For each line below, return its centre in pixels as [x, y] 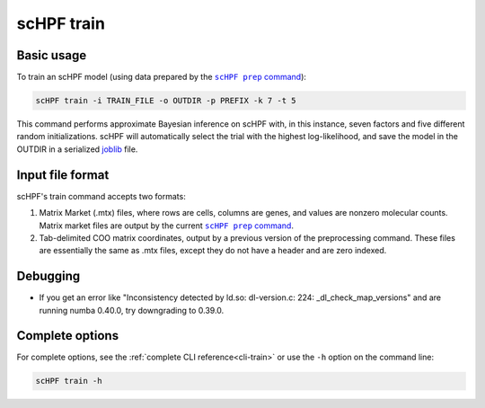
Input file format [63, 175]
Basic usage [52, 55]
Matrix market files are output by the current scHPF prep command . [166, 226]
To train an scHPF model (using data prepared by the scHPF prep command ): [162, 77]
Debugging [48, 276]
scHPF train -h [69, 381]
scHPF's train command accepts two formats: [101, 196]
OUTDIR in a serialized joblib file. [77, 149]
